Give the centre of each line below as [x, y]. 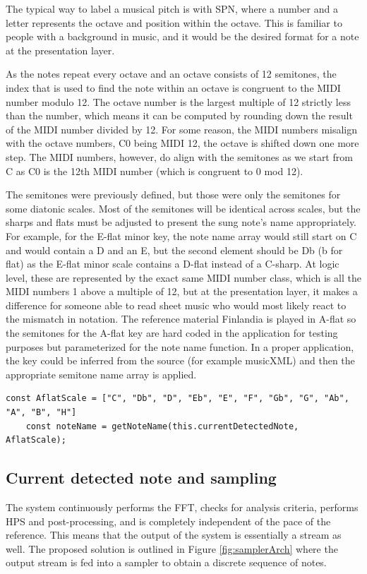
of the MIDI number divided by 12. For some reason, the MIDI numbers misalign [182, 129]
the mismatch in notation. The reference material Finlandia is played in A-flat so [181, 319]
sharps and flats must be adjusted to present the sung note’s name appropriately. [181, 222]
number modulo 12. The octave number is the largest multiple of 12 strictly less [178, 101]
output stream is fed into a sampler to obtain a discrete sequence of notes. [166, 562]
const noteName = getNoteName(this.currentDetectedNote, [162, 426]
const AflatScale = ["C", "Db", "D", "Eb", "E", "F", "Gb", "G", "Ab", [178, 399]
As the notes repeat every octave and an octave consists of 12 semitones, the [171, 74]
